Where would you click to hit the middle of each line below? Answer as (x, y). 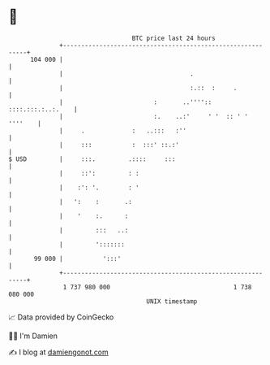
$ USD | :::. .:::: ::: (92, 159)
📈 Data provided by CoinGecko (61, 317)
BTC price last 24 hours (174, 38)
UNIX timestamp (172, 301)
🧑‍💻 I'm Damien (33, 336)
